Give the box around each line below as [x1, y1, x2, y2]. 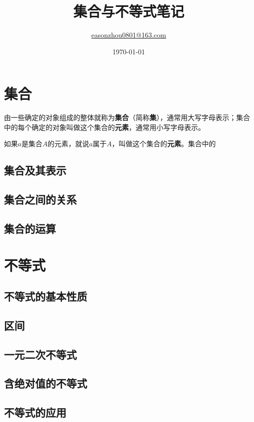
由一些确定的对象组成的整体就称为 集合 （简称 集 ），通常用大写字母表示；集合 [4, 112, 250, 123]
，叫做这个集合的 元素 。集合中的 [111, 138, 216, 149]
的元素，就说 [47, 138, 89, 149]
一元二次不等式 [4, 346, 77, 362]
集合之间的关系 [4, 192, 77, 207]
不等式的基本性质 [4, 289, 87, 304]
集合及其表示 [4, 163, 66, 178]
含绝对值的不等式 [4, 376, 87, 391]
